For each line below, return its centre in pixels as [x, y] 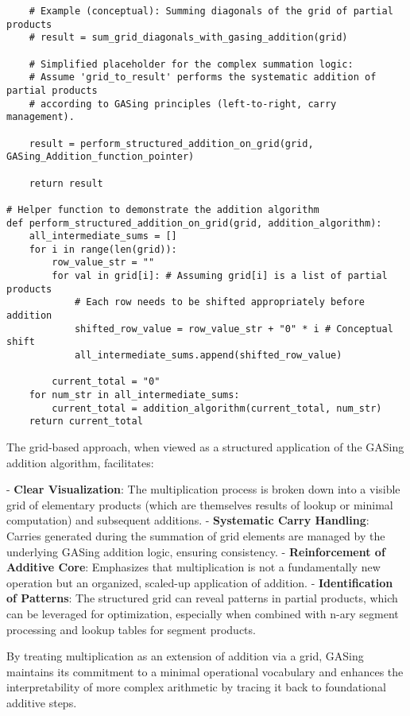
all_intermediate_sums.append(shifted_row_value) [208, 356]
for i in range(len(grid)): [103, 249]
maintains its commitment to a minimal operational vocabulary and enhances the [205, 671]
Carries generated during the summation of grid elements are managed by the [196, 535]
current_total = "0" [106, 382]
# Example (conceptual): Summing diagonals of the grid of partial [211, 11]
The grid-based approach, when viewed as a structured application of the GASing [205, 447]
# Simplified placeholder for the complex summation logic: [191, 64]
